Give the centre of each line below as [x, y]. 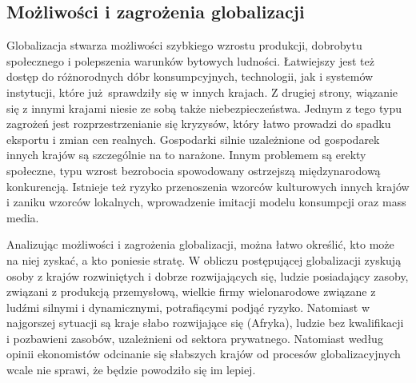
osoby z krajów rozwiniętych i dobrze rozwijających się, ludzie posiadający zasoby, [208, 275]
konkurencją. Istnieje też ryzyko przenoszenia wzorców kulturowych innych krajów [208, 186]
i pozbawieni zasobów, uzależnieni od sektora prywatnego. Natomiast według [195, 338]
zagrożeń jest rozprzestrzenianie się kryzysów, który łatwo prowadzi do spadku [199, 124]
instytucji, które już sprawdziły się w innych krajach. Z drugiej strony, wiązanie [202, 92]
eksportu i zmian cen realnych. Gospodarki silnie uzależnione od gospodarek [193, 139]
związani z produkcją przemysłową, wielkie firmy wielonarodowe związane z [191, 291]
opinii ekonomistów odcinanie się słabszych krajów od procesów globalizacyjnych [204, 354]
